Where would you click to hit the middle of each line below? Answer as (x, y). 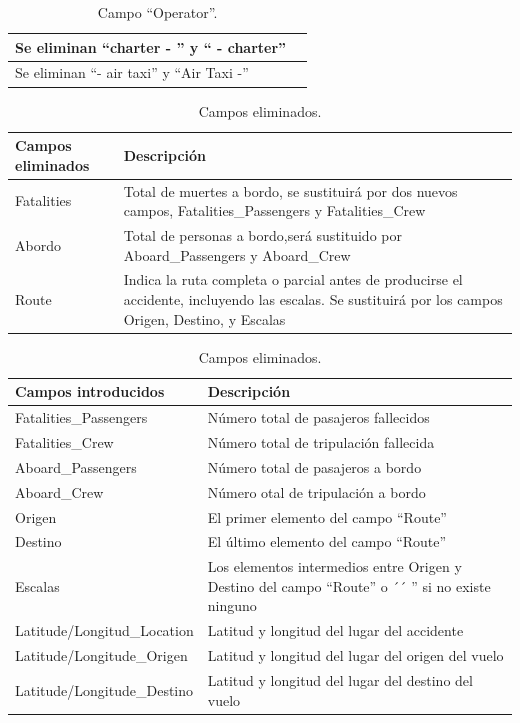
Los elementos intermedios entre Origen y (334, 566)
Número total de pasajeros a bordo (314, 466)
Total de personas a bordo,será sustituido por (262, 235)
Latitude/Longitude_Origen (101, 655)
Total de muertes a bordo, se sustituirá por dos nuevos (290, 190)
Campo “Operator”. (157, 12)
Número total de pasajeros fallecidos (318, 417)
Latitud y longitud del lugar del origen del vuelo (355, 655)
